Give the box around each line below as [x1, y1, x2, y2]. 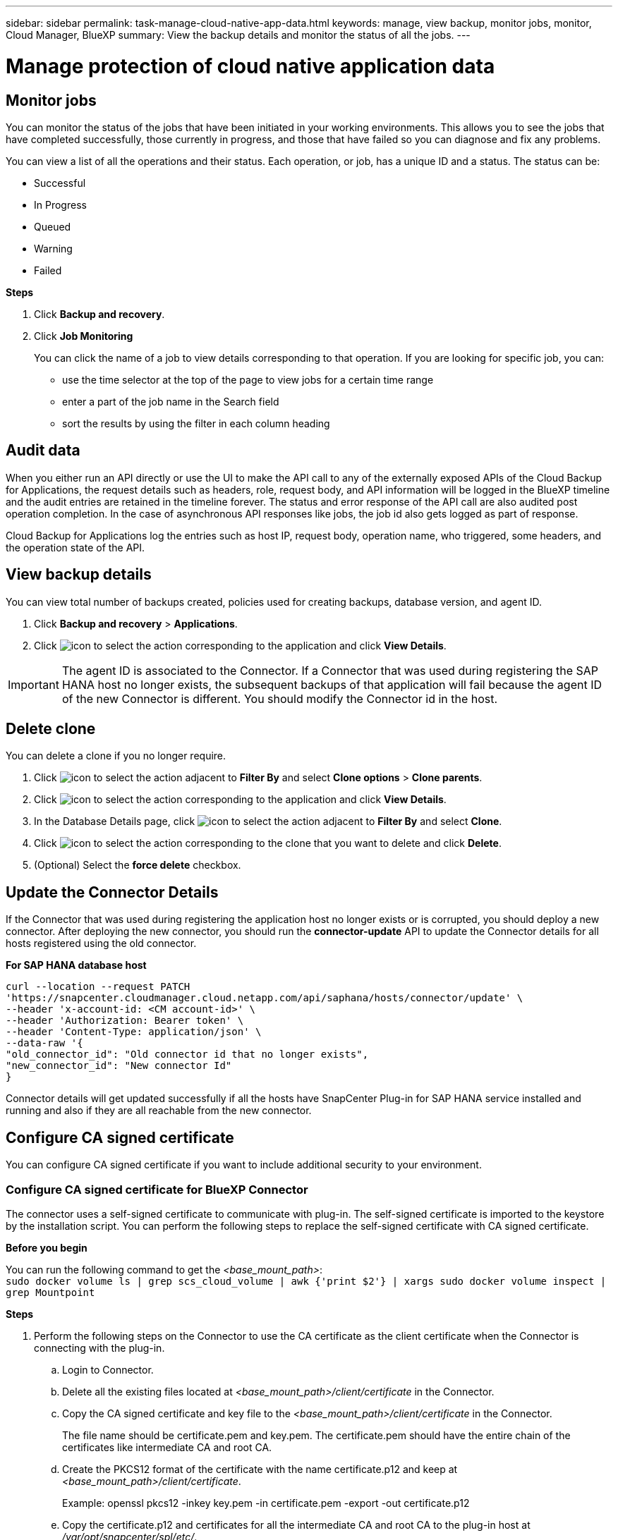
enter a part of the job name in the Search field [62, 395, 279, 408]
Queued [34, 220, 71, 233]
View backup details [6, 566, 152, 584]
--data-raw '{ [6, 1037, 83, 1049]
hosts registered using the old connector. [6, 937, 197, 950]
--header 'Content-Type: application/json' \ [6, 1026, 262, 1038]
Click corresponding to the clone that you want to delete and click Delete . [34, 837, 502, 850]
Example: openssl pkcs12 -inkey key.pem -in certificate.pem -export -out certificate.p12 [62, 1496, 470, 1509]
